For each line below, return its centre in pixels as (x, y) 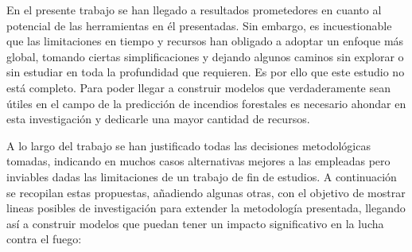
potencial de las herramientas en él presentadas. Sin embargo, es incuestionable (199, 25)
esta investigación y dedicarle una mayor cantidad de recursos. (158, 119)
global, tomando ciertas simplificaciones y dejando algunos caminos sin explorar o (205, 56)
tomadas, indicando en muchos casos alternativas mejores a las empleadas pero (198, 161)
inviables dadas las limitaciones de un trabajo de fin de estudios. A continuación (202, 176)
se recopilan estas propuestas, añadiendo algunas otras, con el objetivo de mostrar (206, 192)
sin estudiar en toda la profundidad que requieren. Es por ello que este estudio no (206, 72)
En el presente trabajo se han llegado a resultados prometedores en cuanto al (194, 10)
